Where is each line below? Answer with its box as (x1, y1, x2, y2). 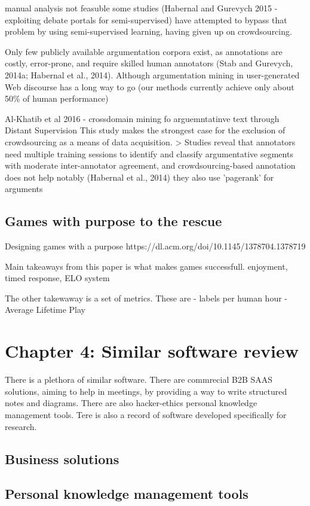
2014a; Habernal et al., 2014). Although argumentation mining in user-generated (5, 68, 300, 81)
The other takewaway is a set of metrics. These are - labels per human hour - (5, 291, 287, 304)
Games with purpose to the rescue (5, 212, 222, 230)
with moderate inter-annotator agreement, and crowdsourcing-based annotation (5, 159, 296, 172)
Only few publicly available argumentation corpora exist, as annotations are (5, 45, 283, 57)
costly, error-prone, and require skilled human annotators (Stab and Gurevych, (5, 57, 293, 69)
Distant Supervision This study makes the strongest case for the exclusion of (5, 124, 286, 136)
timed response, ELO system (5, 272, 110, 284)
